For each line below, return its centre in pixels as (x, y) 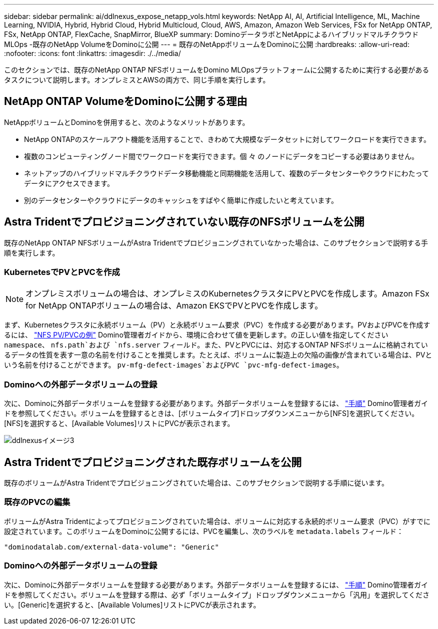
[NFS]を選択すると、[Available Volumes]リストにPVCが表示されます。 (119, 423)
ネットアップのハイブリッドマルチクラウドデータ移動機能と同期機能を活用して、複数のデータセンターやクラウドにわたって (226, 173)
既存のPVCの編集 (37, 502)
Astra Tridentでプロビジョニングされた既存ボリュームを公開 (153, 462)
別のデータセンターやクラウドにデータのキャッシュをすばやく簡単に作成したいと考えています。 (181, 200)
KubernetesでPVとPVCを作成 (62, 272)
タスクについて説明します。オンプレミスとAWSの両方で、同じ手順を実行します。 (137, 80)
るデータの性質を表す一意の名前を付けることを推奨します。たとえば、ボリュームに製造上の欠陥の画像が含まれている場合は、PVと (218, 355)
